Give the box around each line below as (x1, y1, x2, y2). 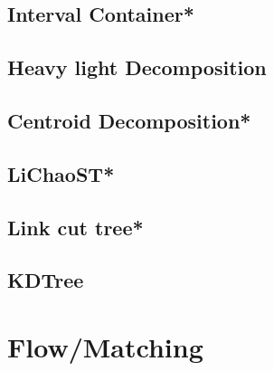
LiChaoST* (7, 159, 115, 187)
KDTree (7, 266, 84, 294)
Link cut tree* (7, 213, 144, 241)
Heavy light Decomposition (7, 53, 267, 81)
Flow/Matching (7, 328, 203, 365)
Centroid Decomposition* (7, 106, 251, 134)
